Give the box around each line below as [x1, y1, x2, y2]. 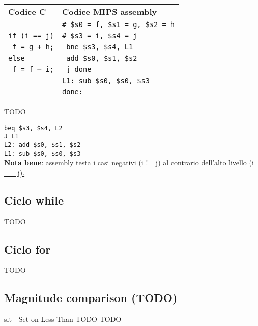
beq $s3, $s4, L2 [4, 124, 63, 132]
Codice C [8, 6, 46, 17]
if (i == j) [8, 32, 54, 40]
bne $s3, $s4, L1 [66, 43, 133, 51]
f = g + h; [12, 43, 54, 51]
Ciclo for [4, 241, 51, 257]
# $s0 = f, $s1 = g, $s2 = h [62, 20, 175, 29]
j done [66, 65, 92, 73]
